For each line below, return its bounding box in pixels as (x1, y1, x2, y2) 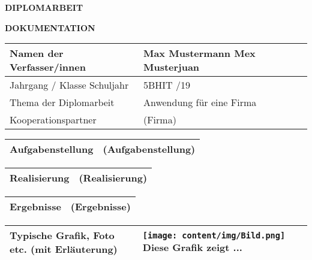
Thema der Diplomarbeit (10, 95, 115, 110)
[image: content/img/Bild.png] (142, 230, 286, 240)
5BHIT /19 (143, 78, 190, 92)
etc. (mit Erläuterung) (10, 242, 118, 256)
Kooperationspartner (10, 113, 97, 127)
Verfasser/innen (10, 60, 86, 74)
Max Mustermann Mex (143, 46, 256, 61)
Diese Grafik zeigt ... (142, 240, 242, 254)
